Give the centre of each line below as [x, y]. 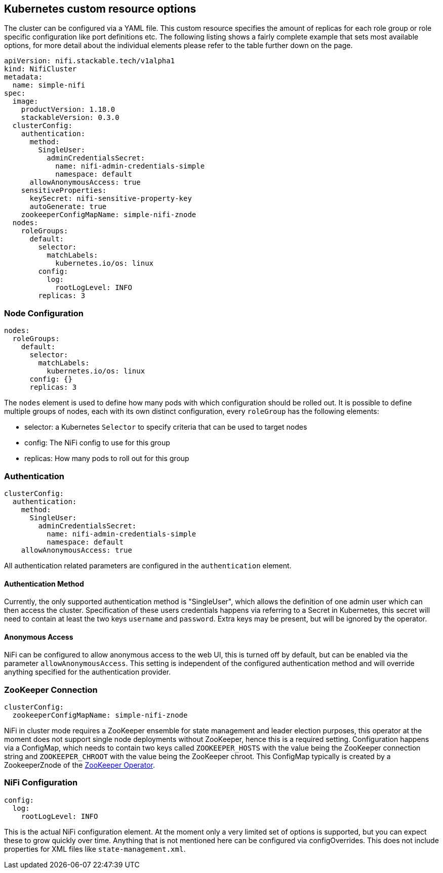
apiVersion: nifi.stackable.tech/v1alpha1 [90, 61]
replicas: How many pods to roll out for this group [107, 459]
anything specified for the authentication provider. [88, 672]
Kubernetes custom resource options [100, 9]
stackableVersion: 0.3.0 [70, 118]
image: [25, 101]
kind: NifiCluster [41, 69]
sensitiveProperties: [64, 191]
